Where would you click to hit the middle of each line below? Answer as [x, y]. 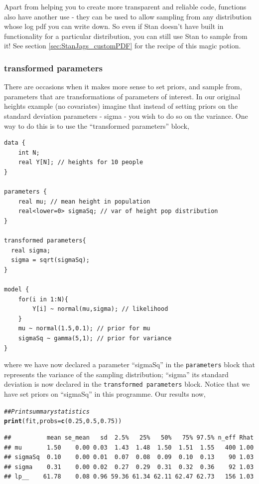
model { [17, 290]
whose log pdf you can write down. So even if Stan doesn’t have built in [114, 26]
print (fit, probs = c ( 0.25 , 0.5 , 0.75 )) [63, 421]
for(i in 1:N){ [43, 299]
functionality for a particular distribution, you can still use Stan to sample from [126, 36]
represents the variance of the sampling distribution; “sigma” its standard [116, 374]
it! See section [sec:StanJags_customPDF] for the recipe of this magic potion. [123, 46]
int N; [29, 152]
